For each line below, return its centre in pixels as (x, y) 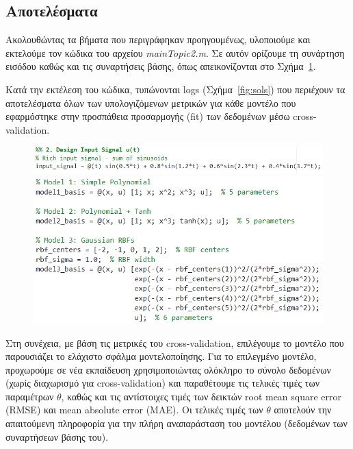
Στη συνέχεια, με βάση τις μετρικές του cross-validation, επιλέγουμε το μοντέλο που (175, 342)
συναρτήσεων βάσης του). (57, 436)
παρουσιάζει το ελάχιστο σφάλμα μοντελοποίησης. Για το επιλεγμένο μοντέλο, (161, 356)
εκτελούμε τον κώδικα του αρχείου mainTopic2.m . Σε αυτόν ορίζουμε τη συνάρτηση (175, 52)
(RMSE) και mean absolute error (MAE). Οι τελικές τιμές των (134, 410)
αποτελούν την (303, 410)
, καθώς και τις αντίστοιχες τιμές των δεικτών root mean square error (201, 396)
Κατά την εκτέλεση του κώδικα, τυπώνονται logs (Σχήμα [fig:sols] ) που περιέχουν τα (175, 89)
